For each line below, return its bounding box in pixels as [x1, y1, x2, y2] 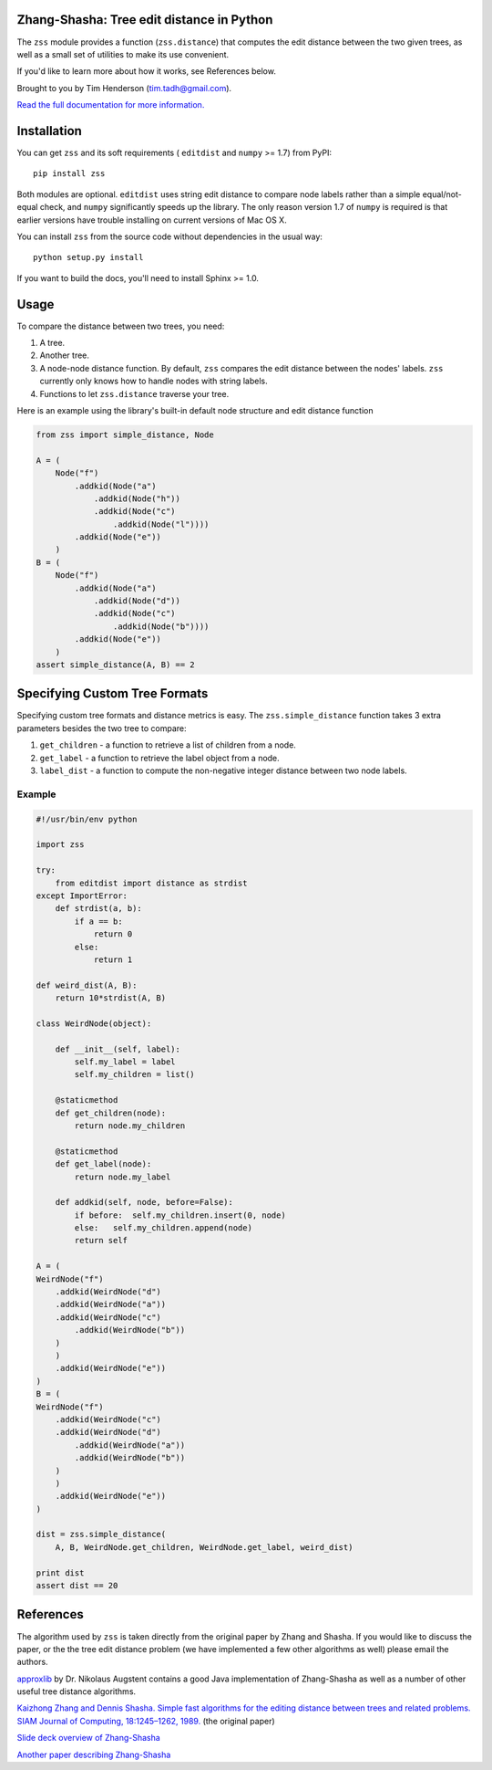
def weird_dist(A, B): [36, 979, 138, 990]
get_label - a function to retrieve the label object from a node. [39, 752, 280, 763]
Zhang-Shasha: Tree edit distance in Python [16, 12, 273, 27]
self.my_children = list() [74, 1069, 195, 1080]
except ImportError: [36, 890, 128, 901]
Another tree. [39, 350, 90, 361]
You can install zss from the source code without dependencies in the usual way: [16, 231, 323, 242]
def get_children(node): [55, 1107, 167, 1118]
